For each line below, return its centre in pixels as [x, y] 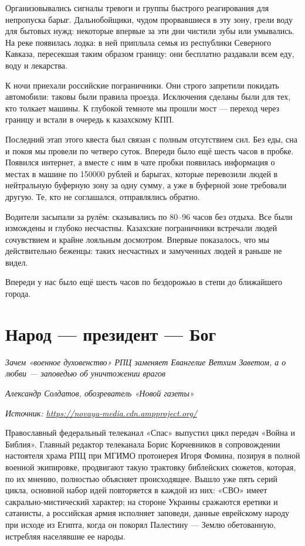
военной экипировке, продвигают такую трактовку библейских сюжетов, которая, [151, 467]
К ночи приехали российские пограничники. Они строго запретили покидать [142, 85]
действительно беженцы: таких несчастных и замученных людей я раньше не [144, 251]
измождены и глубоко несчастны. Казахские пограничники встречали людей [141, 228]
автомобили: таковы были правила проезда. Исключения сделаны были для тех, [148, 96]
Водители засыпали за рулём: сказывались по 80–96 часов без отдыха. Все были [149, 216]
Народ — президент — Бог [111, 333]
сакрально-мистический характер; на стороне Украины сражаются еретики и [142, 501]
